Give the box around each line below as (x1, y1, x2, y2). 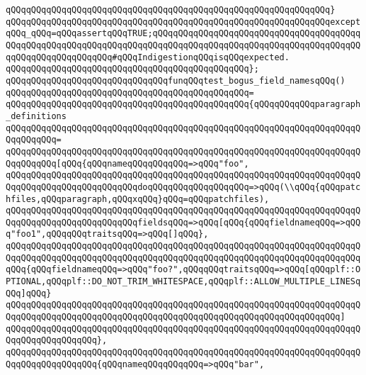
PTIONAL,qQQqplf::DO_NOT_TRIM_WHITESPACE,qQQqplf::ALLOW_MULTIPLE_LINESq (6, 276, 361, 287)
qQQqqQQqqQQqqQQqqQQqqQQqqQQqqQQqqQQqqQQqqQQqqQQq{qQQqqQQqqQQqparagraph (6, 99, 361, 110)
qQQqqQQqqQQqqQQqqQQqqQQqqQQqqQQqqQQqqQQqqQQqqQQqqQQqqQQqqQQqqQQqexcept (6, 16, 361, 27)
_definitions (6, 111, 67, 121)
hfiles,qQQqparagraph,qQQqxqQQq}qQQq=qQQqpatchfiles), (6, 194, 270, 204)
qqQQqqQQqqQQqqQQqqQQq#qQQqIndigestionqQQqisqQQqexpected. (6, 52, 290, 62)
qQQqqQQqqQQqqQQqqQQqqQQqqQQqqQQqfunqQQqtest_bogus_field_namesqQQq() (6, 75, 345, 86)
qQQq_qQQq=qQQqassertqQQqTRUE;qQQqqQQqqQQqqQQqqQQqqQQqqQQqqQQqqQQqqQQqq (6, 28, 361, 39)
